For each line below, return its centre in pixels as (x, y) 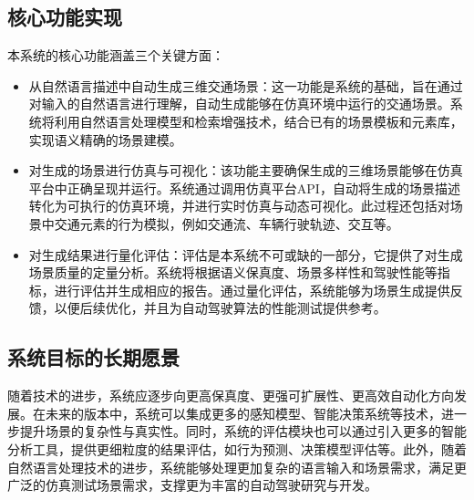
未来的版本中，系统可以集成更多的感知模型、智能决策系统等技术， (243, 413)
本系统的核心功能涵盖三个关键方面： (116, 55)
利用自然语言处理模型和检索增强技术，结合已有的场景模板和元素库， (258, 121)
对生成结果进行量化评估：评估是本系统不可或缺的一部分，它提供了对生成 (246, 254)
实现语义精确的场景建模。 (105, 139)
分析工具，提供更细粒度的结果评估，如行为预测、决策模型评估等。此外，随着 (237, 448)
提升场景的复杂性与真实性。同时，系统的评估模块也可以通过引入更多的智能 (243, 431)
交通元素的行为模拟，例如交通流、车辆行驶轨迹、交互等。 (227, 223)
